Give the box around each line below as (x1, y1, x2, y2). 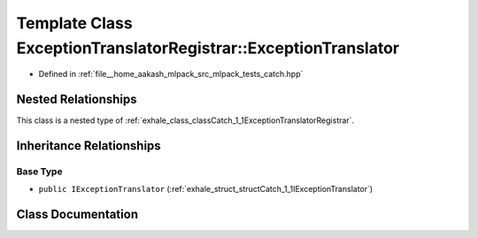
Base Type (16, 165, 63, 178)
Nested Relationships (16, 92, 137, 107)
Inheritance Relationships (16, 138, 161, 154)
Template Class (16, 13, 133, 33)
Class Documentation (16, 207, 139, 222)
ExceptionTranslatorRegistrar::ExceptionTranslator (16, 38, 400, 58)
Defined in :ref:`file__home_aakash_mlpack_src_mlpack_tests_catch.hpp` (38, 69, 304, 80)
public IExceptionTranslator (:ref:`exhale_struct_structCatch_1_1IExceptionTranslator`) (38, 184, 374, 195)
